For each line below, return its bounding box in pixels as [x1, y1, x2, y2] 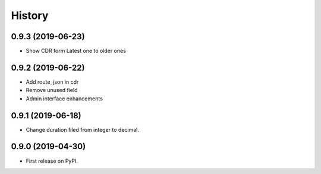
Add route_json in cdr [26, 78, 79, 86]
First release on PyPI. [26, 157, 78, 164]
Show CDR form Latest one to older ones [26, 48, 126, 55]
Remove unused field [26, 87, 78, 94]
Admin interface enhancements [26, 95, 103, 102]
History [11, 9, 49, 22]
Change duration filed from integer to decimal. [26, 126, 140, 133]
